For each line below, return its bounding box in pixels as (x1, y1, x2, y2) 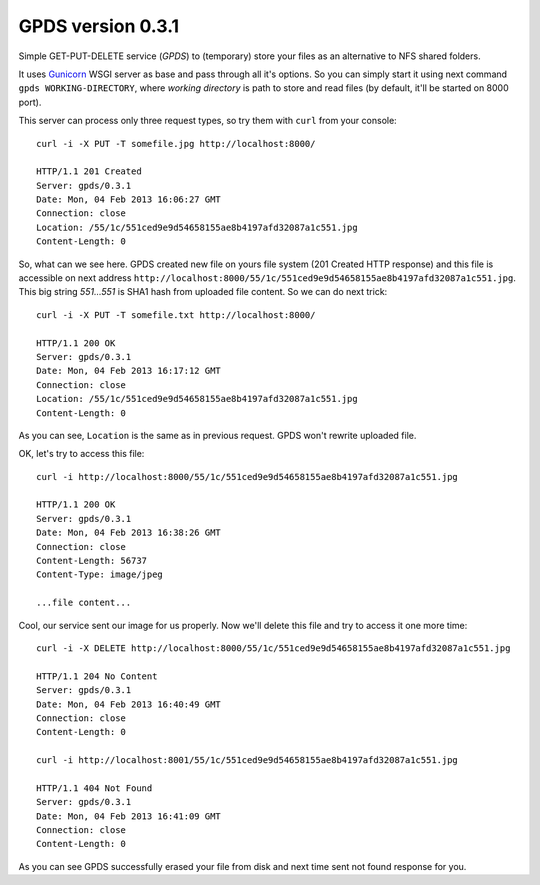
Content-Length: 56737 (36, 555, 148, 567)
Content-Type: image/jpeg (36, 569, 164, 580)
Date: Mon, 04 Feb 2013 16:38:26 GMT (36, 527, 222, 539)
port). (18, 96, 42, 108)
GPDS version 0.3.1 (18, 15, 180, 37)
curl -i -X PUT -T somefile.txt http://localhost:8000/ (36, 309, 316, 320)
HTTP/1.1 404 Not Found (36, 782, 153, 794)
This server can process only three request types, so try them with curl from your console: (18, 115, 397, 127)
